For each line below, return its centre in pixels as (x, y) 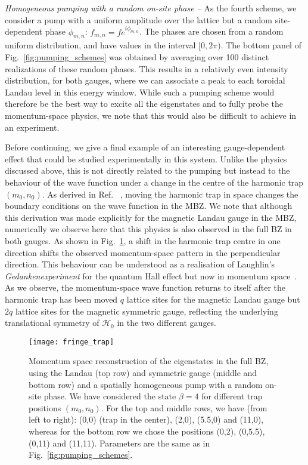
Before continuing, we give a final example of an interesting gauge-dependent (145, 147)
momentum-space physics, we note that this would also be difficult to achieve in (151, 115)
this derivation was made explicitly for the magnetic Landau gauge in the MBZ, (151, 217)
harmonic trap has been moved (61, 299)
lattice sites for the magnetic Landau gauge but (213, 299)
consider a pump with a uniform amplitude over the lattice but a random (139, 19)
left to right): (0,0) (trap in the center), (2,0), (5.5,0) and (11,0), (146, 419)
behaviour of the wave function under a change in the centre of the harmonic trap (154, 182)
